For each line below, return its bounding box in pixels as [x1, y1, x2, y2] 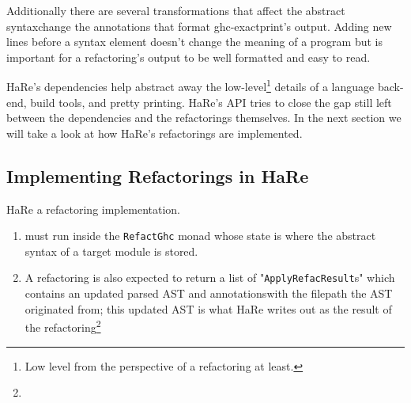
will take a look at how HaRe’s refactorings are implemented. [6, 124, 303, 141]
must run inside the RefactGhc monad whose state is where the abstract [25, 227, 376, 244]
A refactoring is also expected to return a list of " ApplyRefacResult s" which [25, 269, 395, 286]
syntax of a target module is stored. [25, 242, 198, 259]
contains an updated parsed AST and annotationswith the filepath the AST [25, 285, 393, 302]
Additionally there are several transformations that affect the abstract [6, 2, 345, 18]
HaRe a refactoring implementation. [6, 200, 180, 217]
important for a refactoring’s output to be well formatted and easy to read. [6, 48, 371, 65]
